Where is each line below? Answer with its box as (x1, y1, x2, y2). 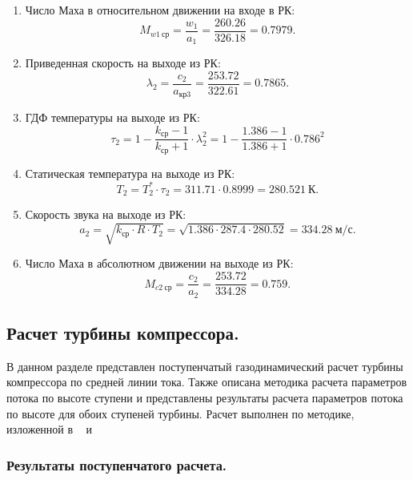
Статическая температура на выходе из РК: (25, 164, 235, 181)
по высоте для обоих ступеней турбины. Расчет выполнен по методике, (6, 405, 355, 422)
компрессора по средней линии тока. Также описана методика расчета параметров (6, 373, 407, 390)
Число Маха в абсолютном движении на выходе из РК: (25, 255, 294, 272)
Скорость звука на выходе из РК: (25, 206, 186, 223)
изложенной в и (6, 421, 92, 438)
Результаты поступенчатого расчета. (6, 454, 227, 474)
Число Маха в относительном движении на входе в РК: (25, 2, 295, 18)
